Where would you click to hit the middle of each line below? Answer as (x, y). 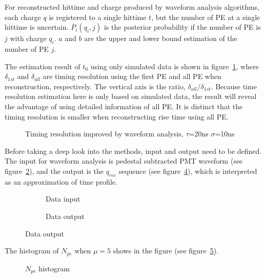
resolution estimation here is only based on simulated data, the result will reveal (131, 96)
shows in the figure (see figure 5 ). (166, 251)
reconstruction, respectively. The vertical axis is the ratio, (95, 86)
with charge (28, 38)
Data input (63, 199)
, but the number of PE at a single (206, 17)
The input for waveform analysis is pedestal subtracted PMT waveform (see (124, 161)
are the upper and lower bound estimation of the (161, 38)
